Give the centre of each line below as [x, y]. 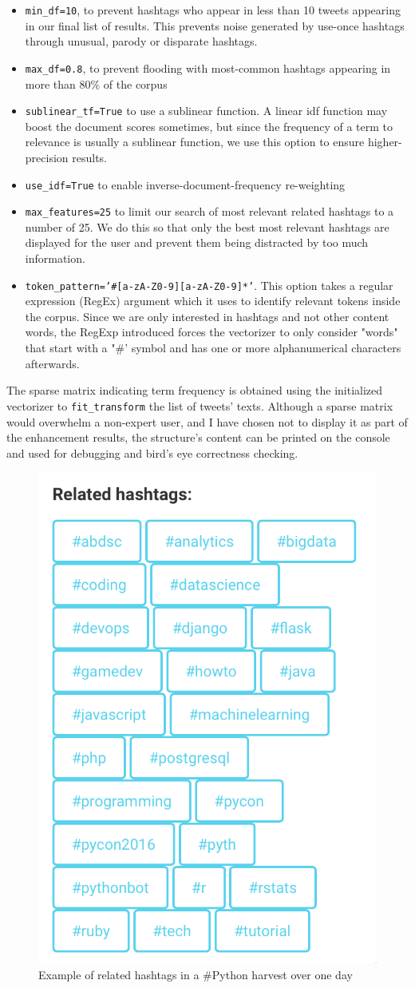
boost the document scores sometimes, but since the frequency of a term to [209, 126]
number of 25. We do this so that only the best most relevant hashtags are [207, 226]
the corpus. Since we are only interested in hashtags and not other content [207, 316]
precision [47, 157]
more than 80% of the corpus [96, 83]
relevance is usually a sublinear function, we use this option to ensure [195, 142]
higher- [385, 142]
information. [55, 258]
